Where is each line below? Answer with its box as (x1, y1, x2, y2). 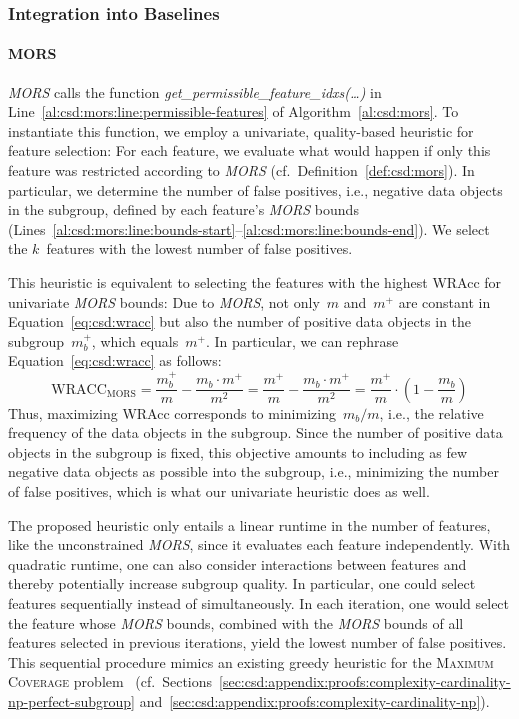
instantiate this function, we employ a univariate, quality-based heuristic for (8, 120, 474, 141)
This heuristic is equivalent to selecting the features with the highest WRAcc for (8, 271, 502, 292)
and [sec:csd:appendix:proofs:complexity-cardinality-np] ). (139, 690, 490, 711)
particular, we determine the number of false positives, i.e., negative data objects (8, 179, 503, 200)
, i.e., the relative (379, 402, 484, 423)
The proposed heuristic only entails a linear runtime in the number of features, (8, 514, 491, 535)
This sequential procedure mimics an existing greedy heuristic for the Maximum (8, 651, 494, 672)
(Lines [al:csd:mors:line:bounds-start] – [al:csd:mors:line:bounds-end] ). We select (8, 218, 490, 239)
